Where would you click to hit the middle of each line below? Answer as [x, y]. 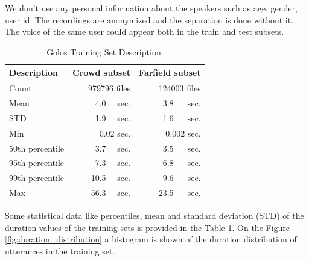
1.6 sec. [182, 118]
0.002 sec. [183, 133]
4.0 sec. [113, 103]
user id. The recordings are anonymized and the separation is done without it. [149, 20]
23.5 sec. [180, 193]
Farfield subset [170, 72]
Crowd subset [102, 72]
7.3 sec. [113, 163]
